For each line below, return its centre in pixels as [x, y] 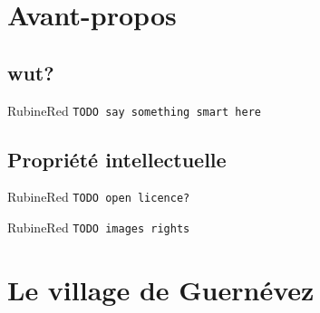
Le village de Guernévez [161, 289]
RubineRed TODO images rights [99, 228]
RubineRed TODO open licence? [99, 197]
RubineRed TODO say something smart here [134, 110]
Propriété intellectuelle [117, 159]
